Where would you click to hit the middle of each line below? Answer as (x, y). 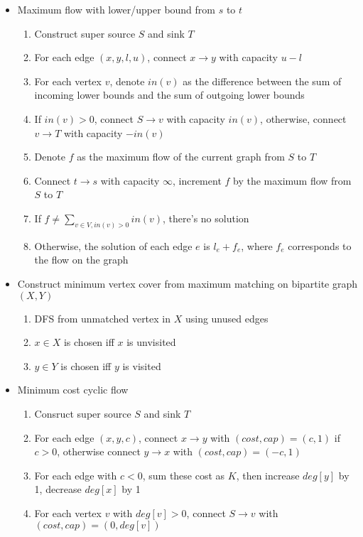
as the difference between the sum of (262, 81)
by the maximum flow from (292, 180)
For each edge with (76, 475)
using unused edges (227, 318)
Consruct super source (83, 413)
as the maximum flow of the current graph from (181, 157)
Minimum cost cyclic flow (73, 390)
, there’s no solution (206, 218)
